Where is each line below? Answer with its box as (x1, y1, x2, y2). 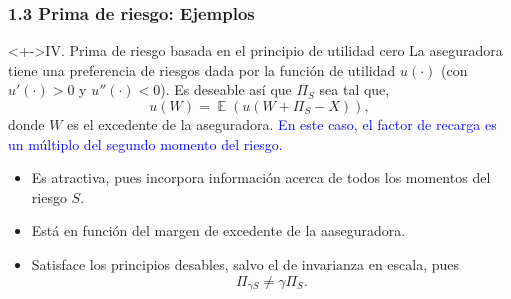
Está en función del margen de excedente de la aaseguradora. (31, 220, 406, 241)
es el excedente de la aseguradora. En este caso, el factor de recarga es (67, 114, 497, 134)
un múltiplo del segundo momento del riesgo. (8, 133, 283, 154)
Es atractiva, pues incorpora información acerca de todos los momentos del (31, 167, 491, 188)
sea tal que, (319, 79, 390, 100)
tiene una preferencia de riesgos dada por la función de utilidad (8, 59, 396, 80)
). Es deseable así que (160, 79, 292, 100)
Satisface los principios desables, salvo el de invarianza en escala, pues (31, 253, 460, 274)
